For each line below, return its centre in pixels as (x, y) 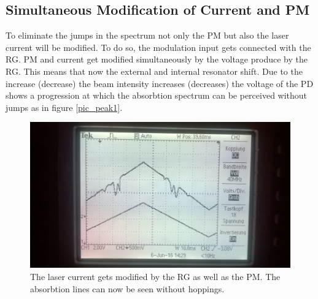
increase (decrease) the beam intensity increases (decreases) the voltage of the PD (160, 83)
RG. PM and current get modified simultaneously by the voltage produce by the (157, 59)
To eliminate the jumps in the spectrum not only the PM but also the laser (147, 35)
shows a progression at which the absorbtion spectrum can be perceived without (157, 95)
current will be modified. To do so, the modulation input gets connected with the (158, 47)
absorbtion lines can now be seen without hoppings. (127, 288)
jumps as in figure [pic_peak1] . (64, 107)
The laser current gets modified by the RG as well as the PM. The (155, 277)
